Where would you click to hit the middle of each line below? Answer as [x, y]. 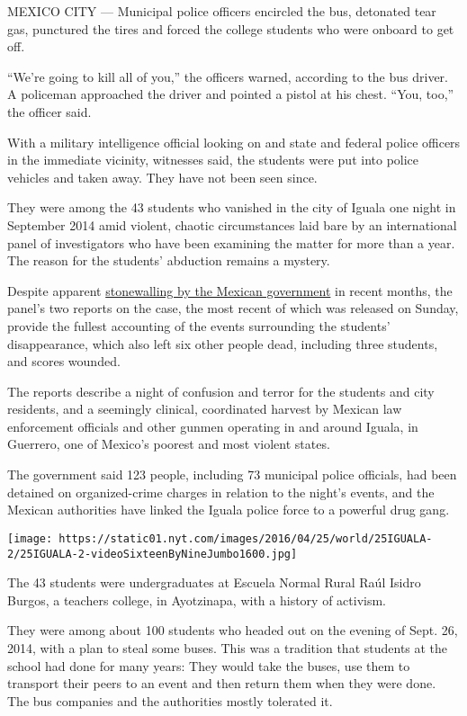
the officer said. [49, 111]
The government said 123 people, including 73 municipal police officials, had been [232, 474]
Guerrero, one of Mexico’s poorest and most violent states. [169, 444]
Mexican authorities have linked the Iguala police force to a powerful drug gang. [229, 510]
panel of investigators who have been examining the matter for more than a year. [231, 242]
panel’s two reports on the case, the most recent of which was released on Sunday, [233, 308]
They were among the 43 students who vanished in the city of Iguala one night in [232, 207]
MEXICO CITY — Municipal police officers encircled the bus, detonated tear [222, 11]
